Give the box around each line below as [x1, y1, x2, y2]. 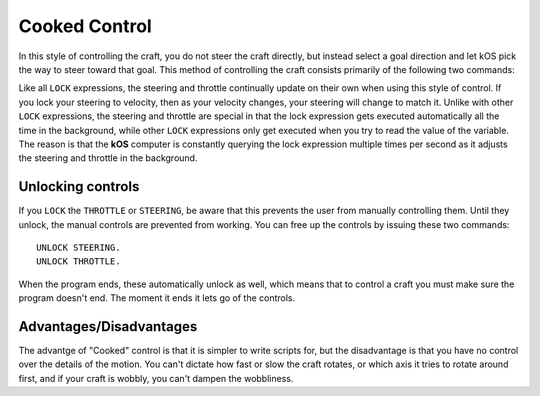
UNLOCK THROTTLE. [36, 256, 121, 267]
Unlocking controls [18, 178, 140, 195]
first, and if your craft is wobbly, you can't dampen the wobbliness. [18, 372, 294, 384]
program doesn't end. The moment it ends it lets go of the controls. [18, 292, 296, 304]
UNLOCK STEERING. [36, 241, 121, 253]
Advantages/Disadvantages [18, 318, 198, 335]
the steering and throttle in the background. [18, 152, 198, 164]
